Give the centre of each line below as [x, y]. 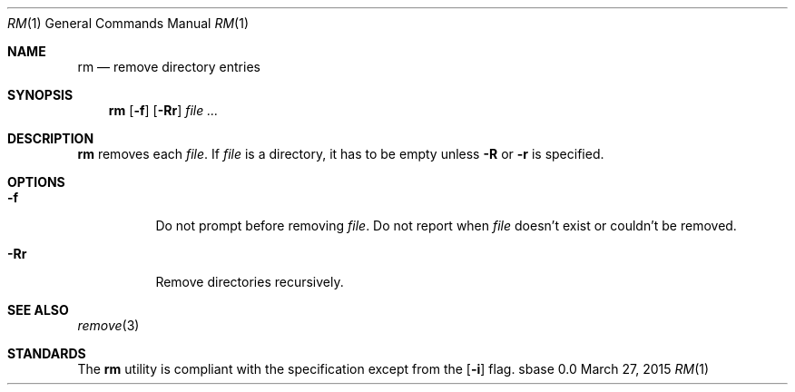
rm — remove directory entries [169, 67]
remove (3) [108, 325]
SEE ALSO [38, 310]
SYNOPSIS [40, 95]
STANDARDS [47, 353]
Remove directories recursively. [250, 282]
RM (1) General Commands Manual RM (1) [128, 23]
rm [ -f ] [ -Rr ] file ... [163, 110]
